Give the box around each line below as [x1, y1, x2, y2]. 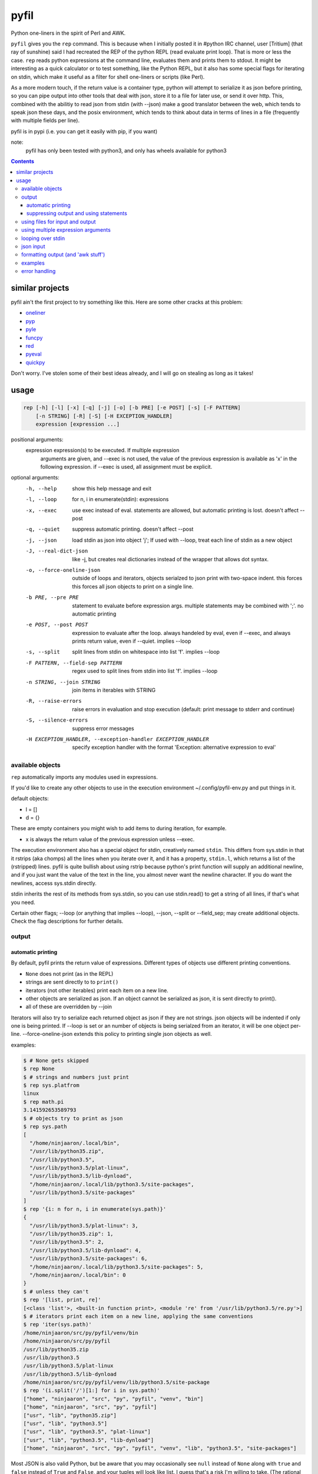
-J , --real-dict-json [25, 548, 88, 554]
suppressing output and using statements [26, 210, 128, 217]
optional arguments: [11, 474, 60, 481]
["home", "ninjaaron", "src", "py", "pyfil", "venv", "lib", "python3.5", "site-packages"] [23, 1445, 297, 1452]
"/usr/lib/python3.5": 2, [29, 1239, 104, 1245]
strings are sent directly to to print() [25, 979, 119, 986]
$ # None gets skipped [23, 1057, 89, 1064]
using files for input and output [21, 218, 97, 225]
